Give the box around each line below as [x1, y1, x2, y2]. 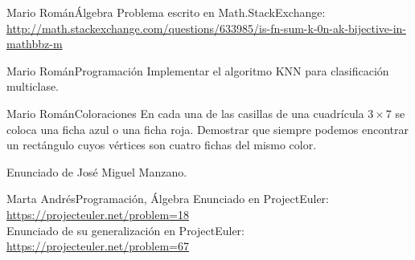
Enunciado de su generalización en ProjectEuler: [6, 221, 244, 238]
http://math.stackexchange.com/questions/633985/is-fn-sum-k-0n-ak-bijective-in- [6, 19, 406, 36]
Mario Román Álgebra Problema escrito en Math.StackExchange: [6, 4, 326, 20]
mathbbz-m [6, 35, 63, 52]
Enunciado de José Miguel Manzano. [6, 163, 187, 180]
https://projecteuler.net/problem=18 [6, 205, 189, 222]
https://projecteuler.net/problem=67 [6, 238, 189, 254]
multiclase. [6, 78, 60, 95]
